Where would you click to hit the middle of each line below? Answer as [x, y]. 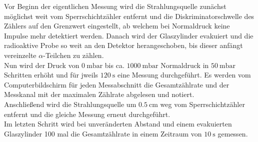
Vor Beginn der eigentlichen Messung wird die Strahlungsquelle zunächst [115, 6]
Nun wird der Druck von [42, 65]
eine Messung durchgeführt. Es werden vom [184, 75]
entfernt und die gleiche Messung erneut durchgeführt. [87, 114]
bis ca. [114, 65]
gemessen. [233, 133]
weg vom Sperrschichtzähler [202, 104]
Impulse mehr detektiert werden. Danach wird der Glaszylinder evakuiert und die [129, 35]
